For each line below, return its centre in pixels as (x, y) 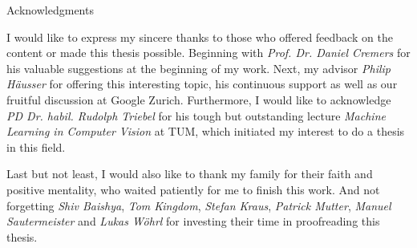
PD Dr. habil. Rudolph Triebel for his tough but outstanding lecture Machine (196, 115)
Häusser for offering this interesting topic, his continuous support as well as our (202, 84)
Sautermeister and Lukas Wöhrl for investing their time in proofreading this (193, 221)
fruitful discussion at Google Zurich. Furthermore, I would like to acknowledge (199, 99)
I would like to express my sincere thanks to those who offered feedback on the (200, 37)
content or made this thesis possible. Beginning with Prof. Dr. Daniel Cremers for (208, 53)
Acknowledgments (50, 10)
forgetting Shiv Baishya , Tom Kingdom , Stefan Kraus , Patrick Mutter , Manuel (199, 205)
